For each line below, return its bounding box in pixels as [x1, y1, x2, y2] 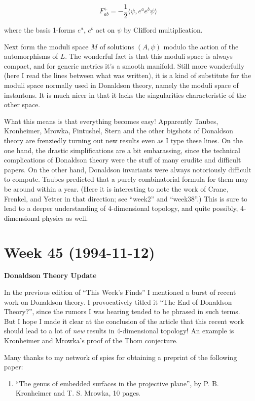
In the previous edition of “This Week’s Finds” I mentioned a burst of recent [4, 287, 236, 297]
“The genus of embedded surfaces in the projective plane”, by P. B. [15, 378, 219, 388]
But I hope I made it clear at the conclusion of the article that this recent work [4, 316, 244, 326]
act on [96, 25, 115, 35]
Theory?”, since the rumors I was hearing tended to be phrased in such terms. [4, 306, 240, 317]
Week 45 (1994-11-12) [4, 241, 155, 262]
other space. [4, 99, 40, 110]
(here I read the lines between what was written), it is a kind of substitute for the [4, 70, 251, 80]
